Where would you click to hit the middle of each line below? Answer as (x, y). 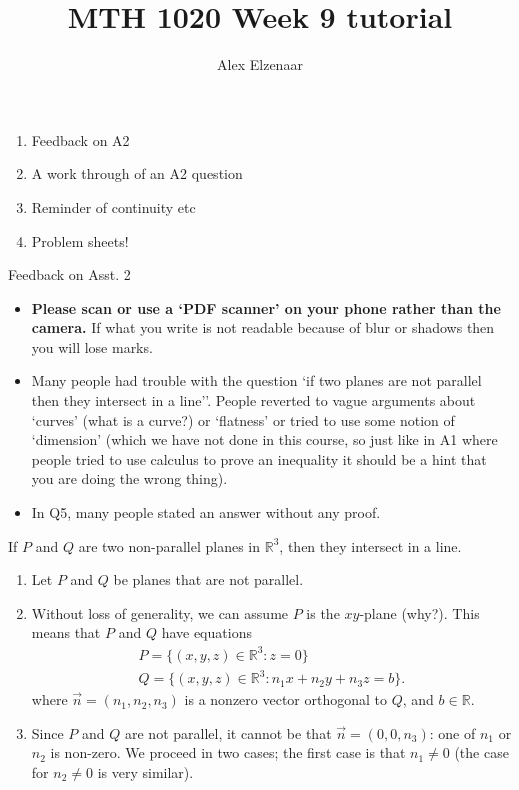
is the (323, 612)
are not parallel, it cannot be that (228, 732)
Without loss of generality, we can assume (160, 612)
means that (66, 632)
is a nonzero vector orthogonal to (286, 699)
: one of (452, 732)
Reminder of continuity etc (113, 206)
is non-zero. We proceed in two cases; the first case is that (228, 752)
